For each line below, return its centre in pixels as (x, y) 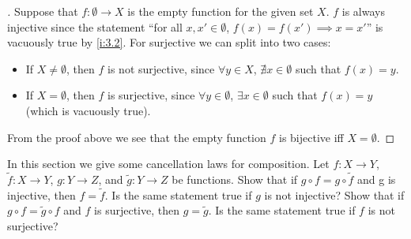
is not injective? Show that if (334, 194)
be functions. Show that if (235, 179)
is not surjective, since (161, 68)
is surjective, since (151, 95)
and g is (377, 179)
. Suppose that (43, 11)
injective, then (41, 194)
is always (363, 11)
